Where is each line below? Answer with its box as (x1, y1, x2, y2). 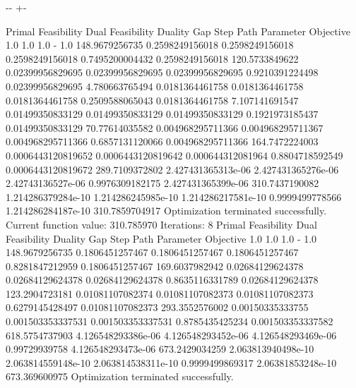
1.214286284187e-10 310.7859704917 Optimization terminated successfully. (6, 203, 327, 218)
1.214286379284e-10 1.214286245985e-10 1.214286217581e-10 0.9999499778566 (6, 189, 342, 204)
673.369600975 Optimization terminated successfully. (6, 369, 234, 384)
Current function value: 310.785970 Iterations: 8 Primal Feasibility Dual (6, 217, 317, 231)
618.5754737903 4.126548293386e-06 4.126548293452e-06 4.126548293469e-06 (6, 327, 337, 342)
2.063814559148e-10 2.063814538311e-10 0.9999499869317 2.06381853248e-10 (6, 355, 337, 370)
